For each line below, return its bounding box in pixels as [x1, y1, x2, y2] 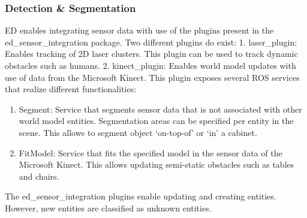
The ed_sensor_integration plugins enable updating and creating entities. [5, 190, 276, 202]
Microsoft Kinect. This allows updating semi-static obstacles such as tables [19, 158, 294, 171]
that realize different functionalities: [5, 83, 137, 95]
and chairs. [19, 169, 59, 182]
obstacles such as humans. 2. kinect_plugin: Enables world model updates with [5, 59, 296, 71]
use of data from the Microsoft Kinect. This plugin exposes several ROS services [5, 71, 300, 83]
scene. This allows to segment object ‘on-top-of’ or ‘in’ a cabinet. [19, 126, 257, 138]
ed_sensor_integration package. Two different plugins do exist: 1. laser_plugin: [5, 35, 297, 48]
